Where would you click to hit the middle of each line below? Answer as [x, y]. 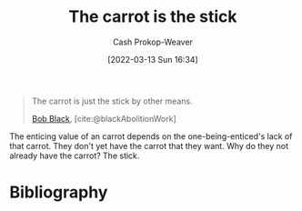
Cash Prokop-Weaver [153, 42]
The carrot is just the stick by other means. [112, 101]
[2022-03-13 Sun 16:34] [153, 59]
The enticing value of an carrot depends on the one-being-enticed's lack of [151, 136]
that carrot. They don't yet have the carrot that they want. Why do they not [149, 146]
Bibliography [59, 192]
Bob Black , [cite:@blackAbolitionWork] [104, 118]
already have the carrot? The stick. [75, 156]
